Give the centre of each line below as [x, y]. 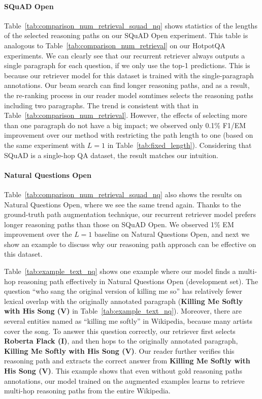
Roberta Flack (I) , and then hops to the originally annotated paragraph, [121, 341]
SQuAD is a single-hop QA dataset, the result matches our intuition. [111, 155]
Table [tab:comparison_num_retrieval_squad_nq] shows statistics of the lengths [131, 25]
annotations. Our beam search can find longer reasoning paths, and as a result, [127, 85]
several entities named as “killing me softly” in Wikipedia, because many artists [128, 321]
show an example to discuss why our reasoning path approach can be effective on [130, 244]
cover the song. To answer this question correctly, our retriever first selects [120, 331]
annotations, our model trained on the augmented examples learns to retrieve [124, 380]
